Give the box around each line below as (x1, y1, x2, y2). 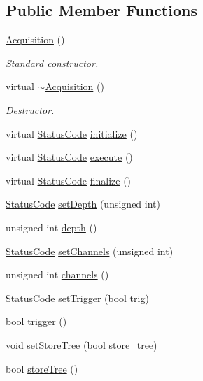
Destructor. (6, 102, 55, 117)
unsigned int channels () (6, 267, 109, 282)
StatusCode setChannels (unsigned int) (6, 243, 174, 258)
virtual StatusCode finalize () (6, 173, 132, 187)
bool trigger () (6, 314, 67, 329)
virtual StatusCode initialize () (6, 126, 138, 141)
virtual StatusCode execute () (6, 150, 133, 164)
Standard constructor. (6, 55, 99, 70)
